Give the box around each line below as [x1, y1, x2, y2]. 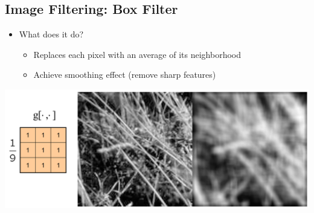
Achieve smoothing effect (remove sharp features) [33, 68, 216, 81]
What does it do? [19, 28, 84, 40]
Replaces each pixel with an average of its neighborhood [33, 48, 242, 60]
